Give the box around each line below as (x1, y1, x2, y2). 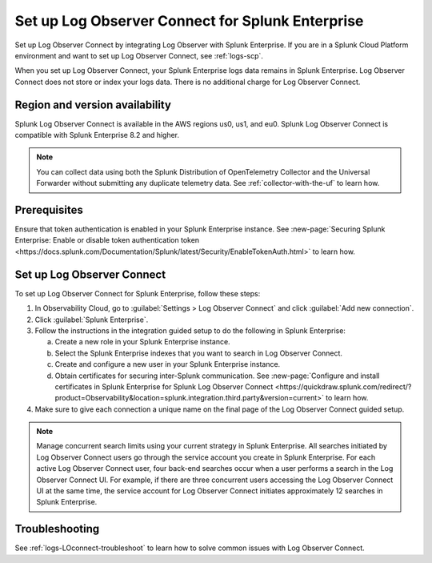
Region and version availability (14, 98, 172, 111)
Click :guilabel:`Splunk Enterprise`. (34, 315, 149, 324)
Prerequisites (14, 203, 83, 216)
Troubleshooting (14, 522, 100, 536)
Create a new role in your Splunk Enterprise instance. (54, 337, 231, 347)
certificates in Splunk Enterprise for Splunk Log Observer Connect (54, 381, 274, 392)
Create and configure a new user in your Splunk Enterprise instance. (54, 360, 281, 369)
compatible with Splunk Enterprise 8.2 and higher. (14, 131, 180, 140)
